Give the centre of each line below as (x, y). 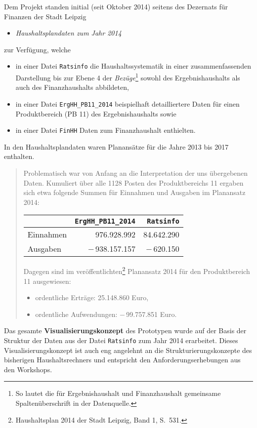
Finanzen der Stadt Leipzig (45, 16)
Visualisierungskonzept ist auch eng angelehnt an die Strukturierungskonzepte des (128, 350)
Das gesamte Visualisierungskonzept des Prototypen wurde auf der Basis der (125, 331)
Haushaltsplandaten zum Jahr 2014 (68, 33)
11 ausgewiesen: (47, 281)
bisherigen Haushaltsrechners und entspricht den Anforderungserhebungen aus (122, 360)
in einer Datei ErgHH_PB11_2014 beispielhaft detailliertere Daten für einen (128, 103)
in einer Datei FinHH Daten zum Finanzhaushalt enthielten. (106, 130)
